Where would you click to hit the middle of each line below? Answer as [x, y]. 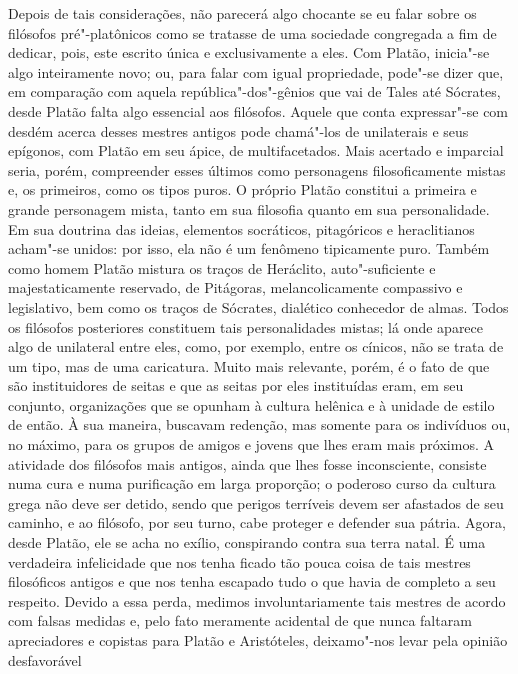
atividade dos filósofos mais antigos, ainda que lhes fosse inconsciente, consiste [247, 463]
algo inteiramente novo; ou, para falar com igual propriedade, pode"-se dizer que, [256, 71]
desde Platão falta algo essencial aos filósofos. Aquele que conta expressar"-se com [258, 110]
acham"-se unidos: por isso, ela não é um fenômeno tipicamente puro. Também [249, 248]
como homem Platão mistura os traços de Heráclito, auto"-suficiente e [222, 267]
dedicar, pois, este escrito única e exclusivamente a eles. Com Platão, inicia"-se [249, 52]
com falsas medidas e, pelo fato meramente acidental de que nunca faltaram [240, 620]
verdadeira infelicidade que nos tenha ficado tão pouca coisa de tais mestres [239, 561]
